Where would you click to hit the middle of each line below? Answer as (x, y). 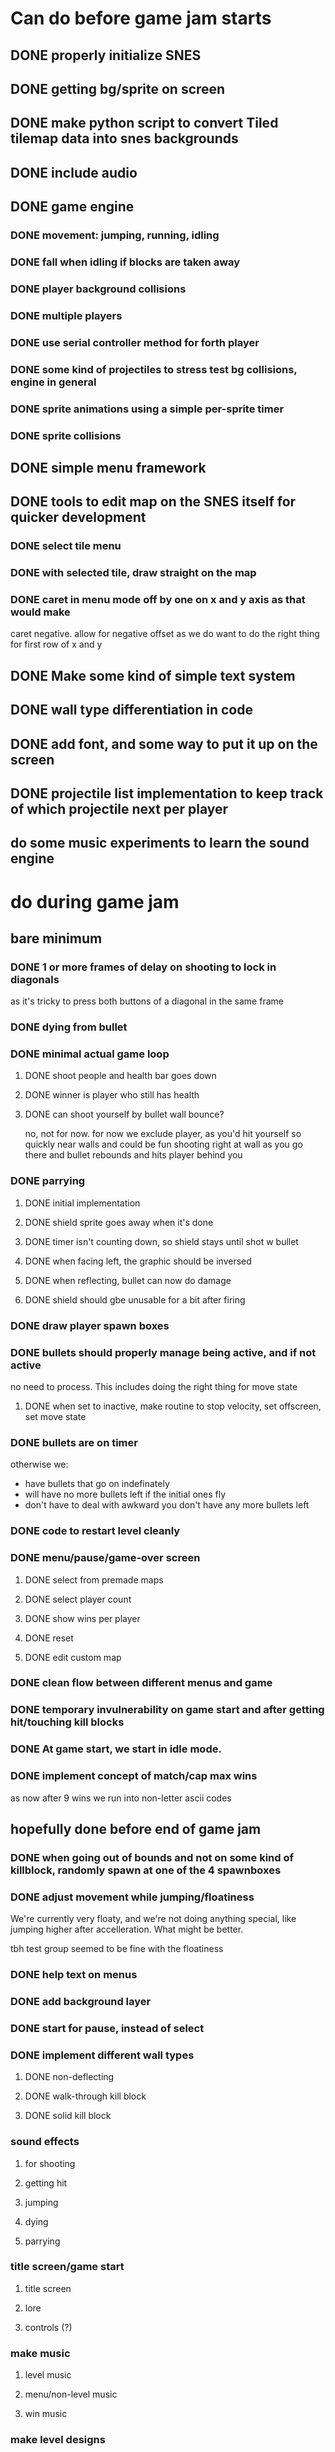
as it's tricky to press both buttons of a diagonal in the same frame (147, 1001)
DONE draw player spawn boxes (90, 1325)
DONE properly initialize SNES (106, 55)
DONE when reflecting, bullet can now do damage (128, 1280)
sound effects (45, 2142)
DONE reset (49, 1638)
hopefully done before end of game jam (136, 1828)
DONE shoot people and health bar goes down (120, 1076)
